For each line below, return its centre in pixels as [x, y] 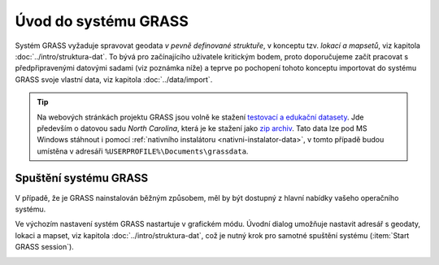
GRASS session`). [45, 247]
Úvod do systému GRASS [102, 21]
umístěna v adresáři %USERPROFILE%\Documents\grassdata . [143, 151]
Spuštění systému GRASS [82, 178]
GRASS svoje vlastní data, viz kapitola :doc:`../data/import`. [114, 79]
